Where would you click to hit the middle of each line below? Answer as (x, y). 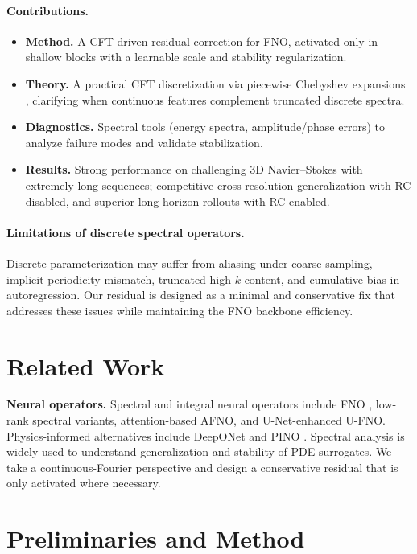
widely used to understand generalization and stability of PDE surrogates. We (199, 451)
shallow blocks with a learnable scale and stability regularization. (186, 57)
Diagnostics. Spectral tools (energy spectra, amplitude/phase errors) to (205, 127)
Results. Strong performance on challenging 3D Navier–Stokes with (194, 169)
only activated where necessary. (84, 483)
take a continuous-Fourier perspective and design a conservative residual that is (202, 467)
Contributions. (47, 10)
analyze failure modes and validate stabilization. (144, 142)
